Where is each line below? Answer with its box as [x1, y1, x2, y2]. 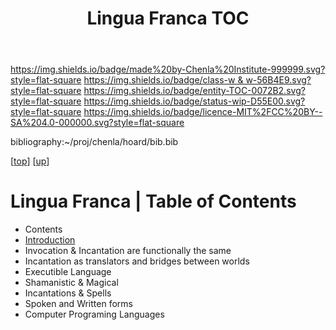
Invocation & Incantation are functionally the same [24, 245, 232, 257]
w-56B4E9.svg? [245, 74, 312, 86]
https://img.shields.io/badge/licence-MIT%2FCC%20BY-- [83, 106, 323, 118]
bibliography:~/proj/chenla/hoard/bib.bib [10, 136, 179, 148]
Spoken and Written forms [24, 298, 133, 310]
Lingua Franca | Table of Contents [10, 190, 297, 213]
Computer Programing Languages [24, 308, 165, 321]
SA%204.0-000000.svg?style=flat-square [10, 117, 185, 129]
